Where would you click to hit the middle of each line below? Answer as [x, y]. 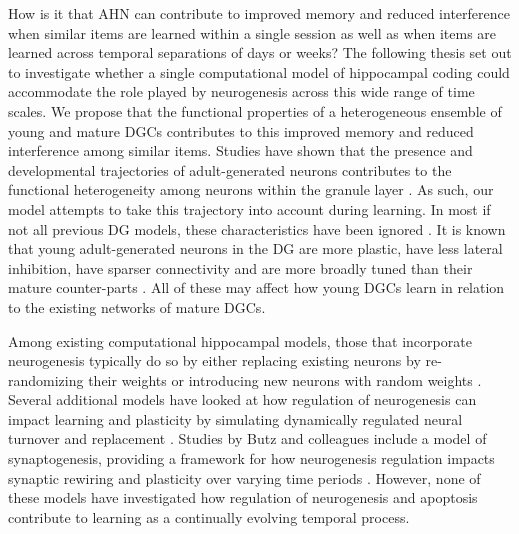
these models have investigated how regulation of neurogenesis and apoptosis [243, 497]
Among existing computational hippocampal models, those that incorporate [240, 340]
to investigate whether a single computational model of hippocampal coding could [259, 71]
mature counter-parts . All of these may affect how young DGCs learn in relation [256, 287]
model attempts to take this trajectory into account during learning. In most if [249, 208]
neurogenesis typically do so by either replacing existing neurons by [214, 360]
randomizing [46, 379]
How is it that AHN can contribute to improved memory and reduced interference [259, 13]
